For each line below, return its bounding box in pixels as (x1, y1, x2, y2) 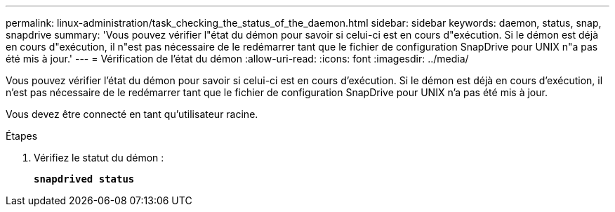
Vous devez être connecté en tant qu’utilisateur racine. (6, 108, 258, 120)
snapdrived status (34, 173, 135, 185)
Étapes (6, 130, 38, 142)
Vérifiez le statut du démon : (34, 152, 164, 164)
